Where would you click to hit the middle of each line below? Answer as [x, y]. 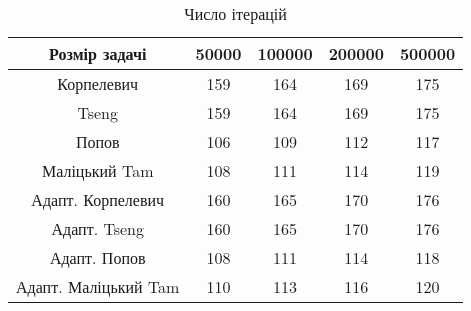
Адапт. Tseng [97, 228]
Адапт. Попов [97, 257]
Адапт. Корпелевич [98, 199]
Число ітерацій [235, 13]
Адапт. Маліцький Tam [98, 286]
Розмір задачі [98, 53]
